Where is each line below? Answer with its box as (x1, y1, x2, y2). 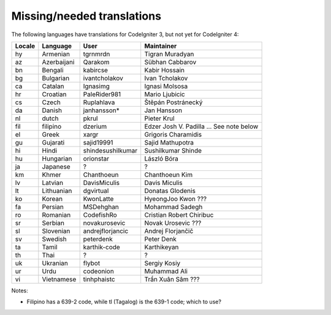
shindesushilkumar (83, 146, 138, 154)
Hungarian (42, 154, 72, 162)
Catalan (42, 82, 64, 90)
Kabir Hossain (144, 66, 185, 74)
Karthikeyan (144, 243, 179, 251)
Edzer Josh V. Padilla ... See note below (144, 122, 259, 131)
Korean (42, 194, 63, 203)
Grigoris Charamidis (144, 130, 202, 139)
